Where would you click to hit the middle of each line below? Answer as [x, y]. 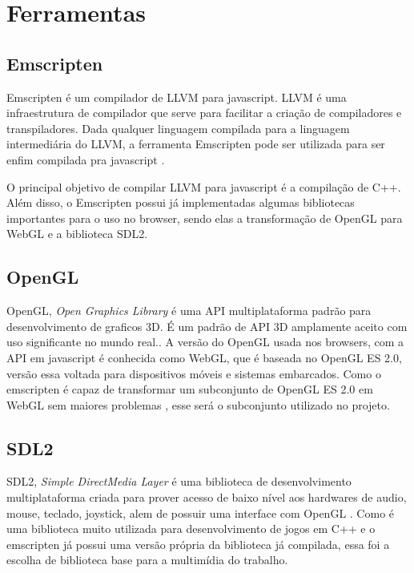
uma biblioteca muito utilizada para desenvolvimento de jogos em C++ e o [191, 529]
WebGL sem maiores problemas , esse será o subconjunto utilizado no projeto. [198, 404]
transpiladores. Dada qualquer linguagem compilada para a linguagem [178, 128]
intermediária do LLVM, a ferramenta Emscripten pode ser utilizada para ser [196, 144]
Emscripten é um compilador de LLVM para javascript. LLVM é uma [177, 97]
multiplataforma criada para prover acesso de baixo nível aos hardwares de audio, [207, 497]
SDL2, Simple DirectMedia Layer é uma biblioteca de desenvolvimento [179, 481]
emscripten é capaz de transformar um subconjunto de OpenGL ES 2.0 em [190, 389]
